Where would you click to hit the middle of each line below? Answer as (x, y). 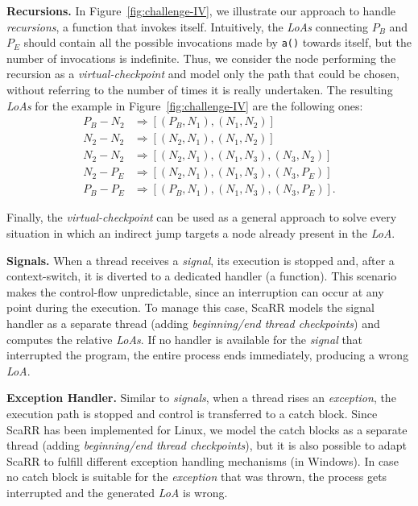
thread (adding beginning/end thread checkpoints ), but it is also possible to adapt (207, 445)
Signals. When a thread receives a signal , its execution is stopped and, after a (201, 260)
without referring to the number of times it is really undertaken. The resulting (200, 90)
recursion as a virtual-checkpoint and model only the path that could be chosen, (203, 74)
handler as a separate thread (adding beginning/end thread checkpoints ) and (193, 323)
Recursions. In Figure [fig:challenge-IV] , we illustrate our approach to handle (201, 10)
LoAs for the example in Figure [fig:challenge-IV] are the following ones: (185, 105)
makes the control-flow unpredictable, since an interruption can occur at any (195, 291)
